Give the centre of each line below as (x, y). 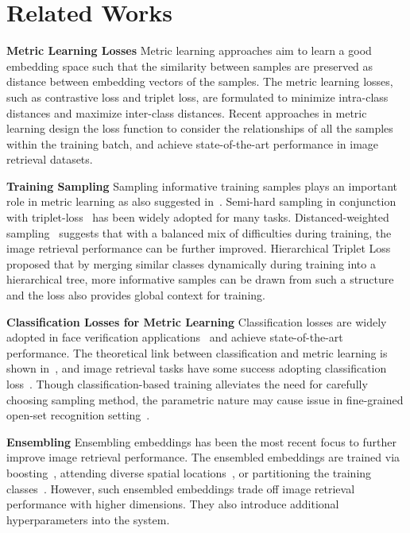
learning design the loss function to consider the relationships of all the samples (200, 128)
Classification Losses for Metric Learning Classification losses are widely (197, 321)
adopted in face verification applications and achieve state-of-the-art (175, 337)
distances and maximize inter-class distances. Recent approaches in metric (187, 112)
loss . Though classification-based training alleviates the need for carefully (187, 384)
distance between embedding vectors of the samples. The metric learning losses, (200, 81)
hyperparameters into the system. (88, 519)
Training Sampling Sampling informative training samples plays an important (202, 185)
